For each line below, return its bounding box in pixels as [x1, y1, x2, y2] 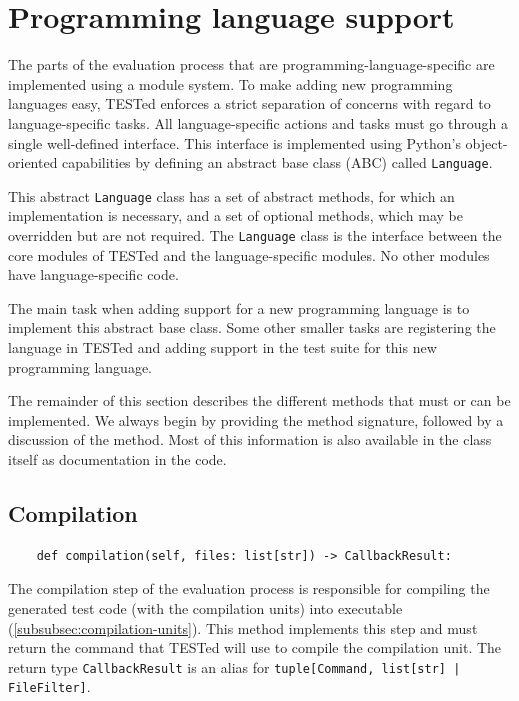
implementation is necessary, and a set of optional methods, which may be [8, 205, 464, 226]
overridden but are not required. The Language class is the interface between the [8, 225, 502, 245]
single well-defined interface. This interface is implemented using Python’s [8, 132, 461, 153]
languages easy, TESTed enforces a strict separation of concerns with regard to [8, 93, 491, 114]
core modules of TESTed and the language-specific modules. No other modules [8, 244, 490, 265]
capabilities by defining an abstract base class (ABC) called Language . [62, 152, 493, 173]
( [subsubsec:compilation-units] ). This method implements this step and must [8, 617, 478, 638]
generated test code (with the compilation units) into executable [8, 597, 403, 618]
